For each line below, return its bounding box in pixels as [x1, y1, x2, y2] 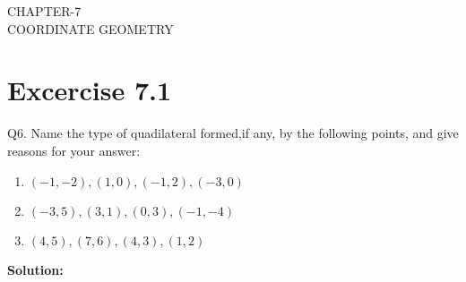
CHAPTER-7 [7, 2, 82, 20]
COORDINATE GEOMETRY [7, 19, 174, 38]
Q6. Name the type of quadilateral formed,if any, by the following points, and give [7, 124, 459, 142]
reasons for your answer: [7, 141, 141, 159]
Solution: [7, 260, 64, 278]
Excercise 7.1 [7, 72, 172, 108]
